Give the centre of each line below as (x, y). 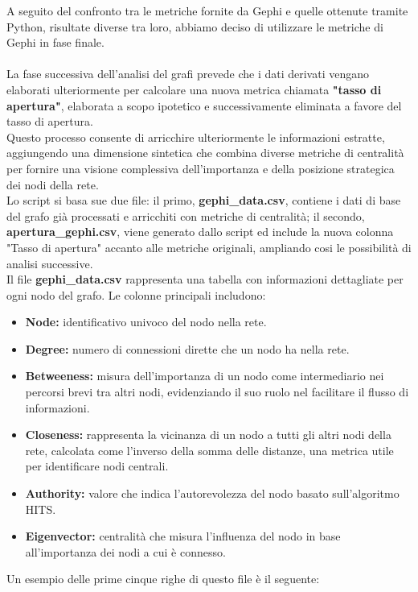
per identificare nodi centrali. (97, 466)
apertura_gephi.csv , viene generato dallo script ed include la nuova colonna (200, 232)
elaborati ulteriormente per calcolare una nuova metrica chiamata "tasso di (194, 89)
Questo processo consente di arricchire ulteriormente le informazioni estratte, (196, 137)
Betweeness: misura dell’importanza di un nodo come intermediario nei (205, 376)
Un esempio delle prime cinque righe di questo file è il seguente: (163, 579)
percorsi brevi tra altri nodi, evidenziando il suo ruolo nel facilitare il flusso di (217, 392)
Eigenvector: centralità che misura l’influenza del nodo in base (183, 536)
